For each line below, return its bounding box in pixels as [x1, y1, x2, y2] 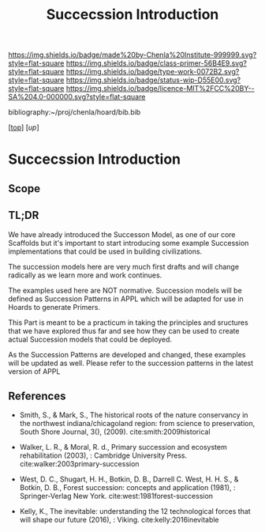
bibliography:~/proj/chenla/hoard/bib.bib [8, 108, 141, 117]
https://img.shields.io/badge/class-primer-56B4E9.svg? [65, 58, 247, 68]
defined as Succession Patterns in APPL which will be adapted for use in [8, 294, 244, 304]
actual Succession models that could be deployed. [8, 334, 172, 344]
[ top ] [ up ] [8, 123, 39, 132]
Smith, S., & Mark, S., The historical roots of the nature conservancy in [19, 410, 248, 420]
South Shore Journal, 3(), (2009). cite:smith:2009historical [19, 427, 211, 436]
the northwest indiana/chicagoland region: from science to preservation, [19, 419, 256, 428]
